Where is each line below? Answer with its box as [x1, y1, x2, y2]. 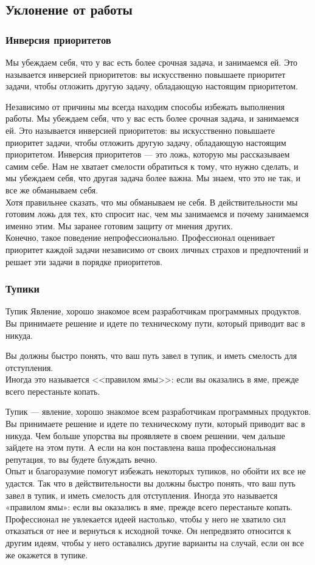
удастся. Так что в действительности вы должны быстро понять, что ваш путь [5, 477, 296, 490]
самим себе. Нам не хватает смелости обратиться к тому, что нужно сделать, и [5, 159, 299, 172]
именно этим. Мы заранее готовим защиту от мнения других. [5, 219, 233, 232]
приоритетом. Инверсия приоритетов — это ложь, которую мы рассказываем [5, 148, 290, 161]
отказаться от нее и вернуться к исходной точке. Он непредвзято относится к [5, 524, 291, 537]
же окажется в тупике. [5, 548, 88, 561]
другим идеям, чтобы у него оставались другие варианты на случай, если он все [5, 536, 304, 549]
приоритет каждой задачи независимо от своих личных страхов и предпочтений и [5, 243, 308, 255]
